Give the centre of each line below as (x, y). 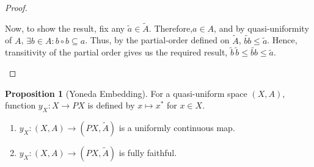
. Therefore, (171, 28)
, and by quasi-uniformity (261, 28)
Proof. (16, 7)
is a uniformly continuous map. (177, 128)
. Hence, (282, 40)
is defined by (111, 105)
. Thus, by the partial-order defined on (157, 40)
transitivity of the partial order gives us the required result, (116, 52)
